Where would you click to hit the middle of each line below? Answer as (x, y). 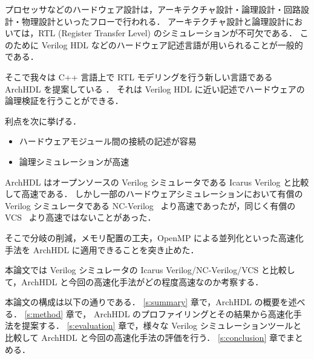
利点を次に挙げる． (43, 121)
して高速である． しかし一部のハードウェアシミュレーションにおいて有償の (154, 194)
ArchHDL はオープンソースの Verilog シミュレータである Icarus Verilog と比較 (157, 182)
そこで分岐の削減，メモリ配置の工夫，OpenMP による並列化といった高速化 (154, 237)
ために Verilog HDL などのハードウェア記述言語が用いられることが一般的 (158, 44)
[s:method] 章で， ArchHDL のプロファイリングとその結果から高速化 (159, 313)
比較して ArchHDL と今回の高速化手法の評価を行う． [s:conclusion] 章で (146, 338)
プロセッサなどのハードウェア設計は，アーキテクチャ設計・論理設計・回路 (153, 9)
